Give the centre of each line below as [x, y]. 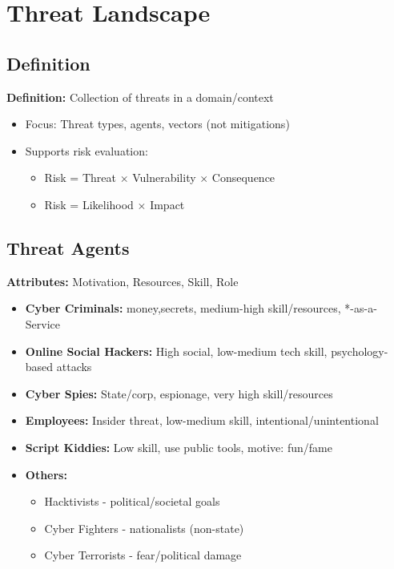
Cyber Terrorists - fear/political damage [143, 555]
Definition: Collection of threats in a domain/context [140, 97]
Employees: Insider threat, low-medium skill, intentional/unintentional [202, 420]
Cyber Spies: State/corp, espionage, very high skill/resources [179, 393]
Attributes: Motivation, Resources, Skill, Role [123, 281]
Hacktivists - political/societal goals [132, 501]
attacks [74, 367]
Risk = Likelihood [89, 204]
